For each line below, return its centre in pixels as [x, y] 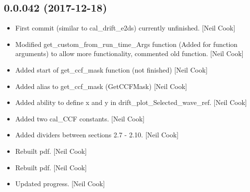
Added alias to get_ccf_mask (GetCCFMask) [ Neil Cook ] [101, 86]
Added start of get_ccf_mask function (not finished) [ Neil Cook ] [111, 69]
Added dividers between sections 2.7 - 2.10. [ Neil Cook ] [97, 135]
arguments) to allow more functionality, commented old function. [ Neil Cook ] [129, 53]
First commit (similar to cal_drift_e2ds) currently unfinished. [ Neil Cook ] [125, 28]
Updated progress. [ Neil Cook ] [60, 184]
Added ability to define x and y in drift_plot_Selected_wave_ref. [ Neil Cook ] [131, 102]
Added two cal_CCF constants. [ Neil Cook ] [80, 118]
